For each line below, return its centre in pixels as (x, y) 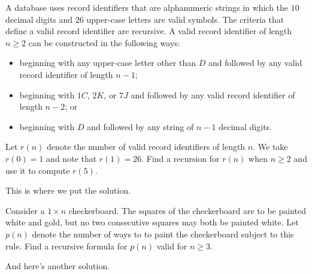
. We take (270, 147)
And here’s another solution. (58, 266)
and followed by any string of (140, 126)
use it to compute (38, 170)
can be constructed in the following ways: (104, 42)
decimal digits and (39, 19)
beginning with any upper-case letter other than (108, 63)
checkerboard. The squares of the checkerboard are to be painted (187, 210)
